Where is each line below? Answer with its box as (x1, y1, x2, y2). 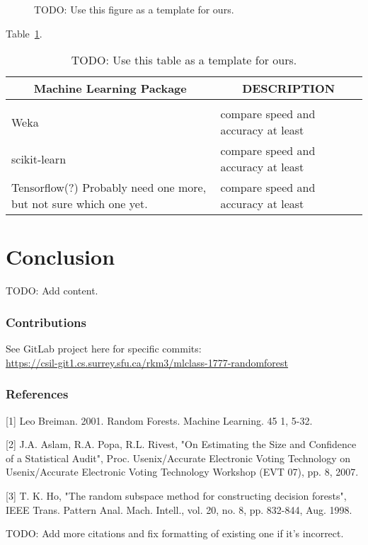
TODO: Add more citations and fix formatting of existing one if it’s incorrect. (6, 526, 344, 541)
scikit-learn (11, 150, 67, 167)
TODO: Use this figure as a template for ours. (34, 2, 234, 16)
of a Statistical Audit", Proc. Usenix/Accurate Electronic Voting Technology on (6, 450, 350, 465)
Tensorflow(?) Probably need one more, (11, 179, 207, 196)
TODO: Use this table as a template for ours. (71, 52, 297, 69)
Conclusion (6, 242, 115, 271)
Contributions (6, 313, 86, 331)
